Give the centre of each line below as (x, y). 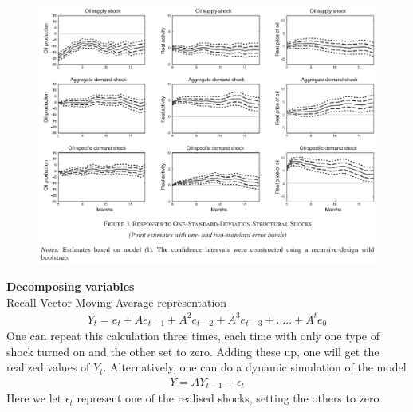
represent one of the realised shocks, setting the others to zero (228, 398)
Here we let (34, 398)
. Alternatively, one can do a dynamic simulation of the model (255, 367)
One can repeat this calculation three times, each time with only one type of (193, 336)
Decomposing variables (71, 286)
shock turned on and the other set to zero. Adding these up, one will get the (193, 351)
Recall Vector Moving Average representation (117, 302)
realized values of (48, 367)
